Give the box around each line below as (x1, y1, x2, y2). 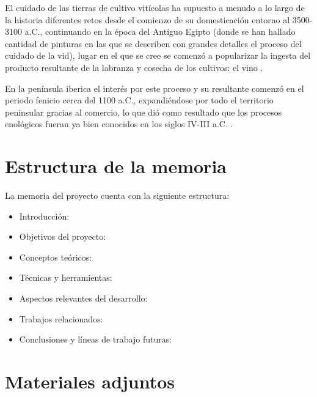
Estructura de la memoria (5, 154, 227, 179)
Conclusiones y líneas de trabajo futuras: (19, 333, 172, 346)
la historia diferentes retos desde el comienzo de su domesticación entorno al (5, 13, 290, 26)
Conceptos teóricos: (19, 250, 92, 263)
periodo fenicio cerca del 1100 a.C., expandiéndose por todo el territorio (5, 94, 274, 106)
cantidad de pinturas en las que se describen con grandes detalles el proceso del (5, 37, 302, 50)
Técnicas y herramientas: (19, 271, 112, 284)
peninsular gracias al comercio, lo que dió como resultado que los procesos (5, 105, 282, 118)
